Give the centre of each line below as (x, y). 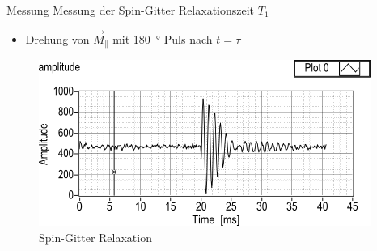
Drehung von (57, 38)
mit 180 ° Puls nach (163, 38)
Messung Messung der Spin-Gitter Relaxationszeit (131, 10)
